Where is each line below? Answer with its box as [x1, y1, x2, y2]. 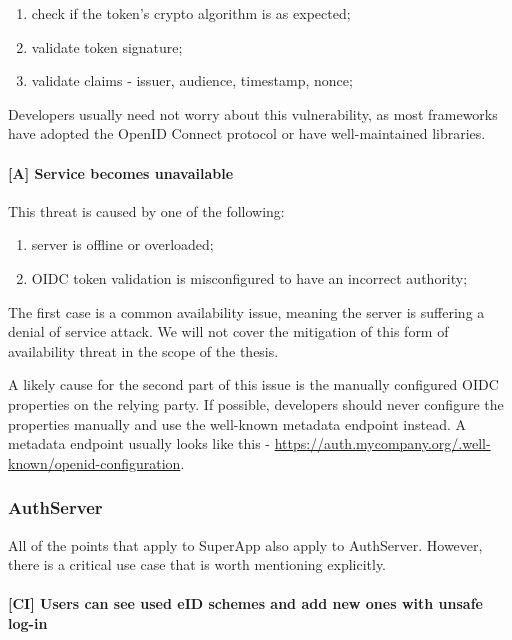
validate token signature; [31, 36, 183, 57]
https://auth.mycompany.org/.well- [274, 433, 491, 454]
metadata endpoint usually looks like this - [8, 433, 270, 454]
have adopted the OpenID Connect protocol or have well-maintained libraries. [8, 123, 486, 144]
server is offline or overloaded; [31, 234, 214, 255]
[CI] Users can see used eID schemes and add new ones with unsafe [8, 593, 483, 614]
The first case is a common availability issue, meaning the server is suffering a [8, 301, 485, 322]
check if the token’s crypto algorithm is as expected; [31, 3, 351, 23]
